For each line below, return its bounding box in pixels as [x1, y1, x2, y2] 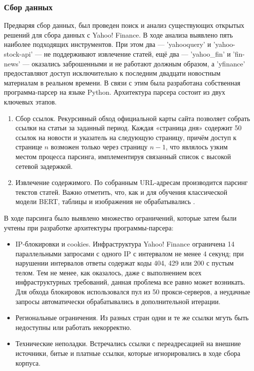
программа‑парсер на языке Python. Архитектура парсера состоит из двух [4, 87, 225, 97]
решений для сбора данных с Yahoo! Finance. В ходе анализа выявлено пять [4, 29, 233, 40]
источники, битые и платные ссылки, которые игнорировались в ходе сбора [15, 348, 240, 358]
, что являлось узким [166, 142, 228, 152]
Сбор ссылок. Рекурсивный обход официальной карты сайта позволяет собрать [15, 113, 250, 123]
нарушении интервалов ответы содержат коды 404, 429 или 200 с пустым [15, 258, 234, 268]
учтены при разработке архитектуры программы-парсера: [4, 222, 174, 232]
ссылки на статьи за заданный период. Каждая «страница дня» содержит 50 [15, 123, 242, 133]
